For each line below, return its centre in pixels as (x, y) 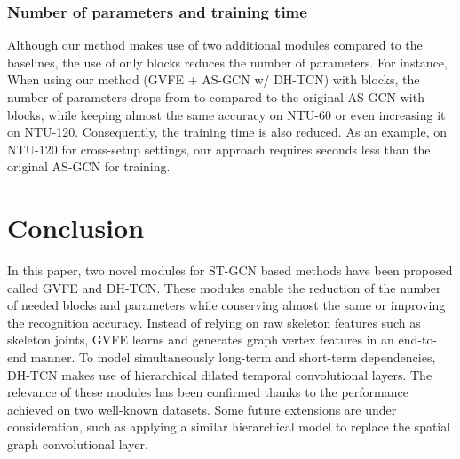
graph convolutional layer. (78, 444)
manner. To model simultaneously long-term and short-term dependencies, (233, 357)
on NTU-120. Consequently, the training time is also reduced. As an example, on (227, 132)
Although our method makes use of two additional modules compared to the (215, 45)
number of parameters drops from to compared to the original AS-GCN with (216, 97)
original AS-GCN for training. (89, 166)
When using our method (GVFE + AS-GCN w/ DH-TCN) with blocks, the (214, 79)
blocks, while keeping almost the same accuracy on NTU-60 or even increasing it (226, 114)
